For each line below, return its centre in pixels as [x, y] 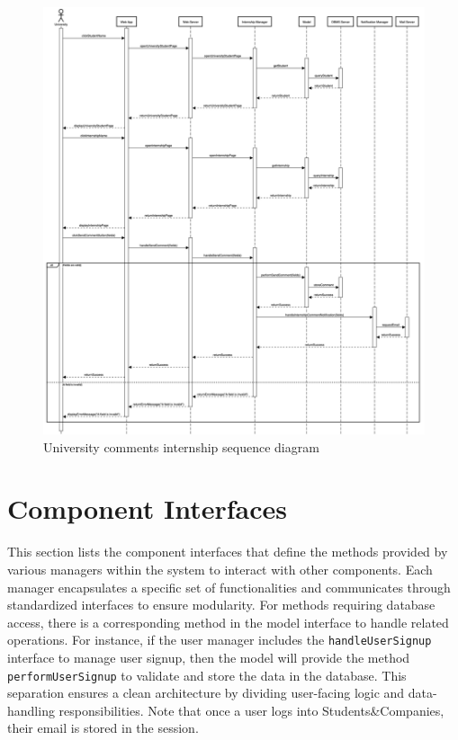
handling [31, 710]
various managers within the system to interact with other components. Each [220, 569]
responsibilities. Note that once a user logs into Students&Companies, [251, 710]
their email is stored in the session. [103, 728]
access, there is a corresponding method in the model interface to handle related [228, 622]
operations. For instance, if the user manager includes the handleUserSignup [220, 640]
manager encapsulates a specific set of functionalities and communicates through [229, 587]
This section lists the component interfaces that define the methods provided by [228, 552]
